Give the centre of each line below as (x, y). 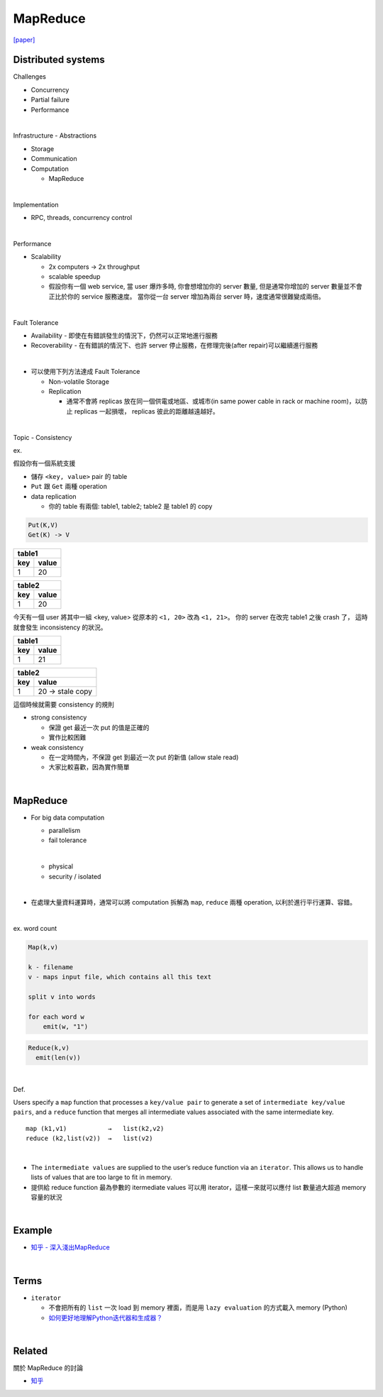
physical (61, 866)
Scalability (46, 257)
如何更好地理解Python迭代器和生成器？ (106, 1318)
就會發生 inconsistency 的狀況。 (60, 627)
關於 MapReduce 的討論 (48, 1368)
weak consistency (57, 747)
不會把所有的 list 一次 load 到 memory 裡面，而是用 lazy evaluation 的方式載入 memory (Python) (198, 1308)
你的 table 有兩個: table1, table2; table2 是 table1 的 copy (131, 506)
